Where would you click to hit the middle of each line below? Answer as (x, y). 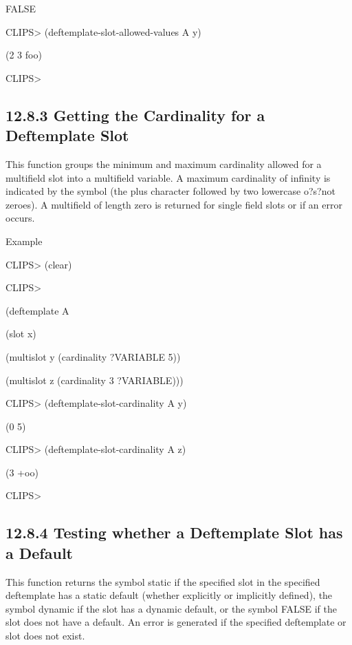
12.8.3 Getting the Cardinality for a (135, 115)
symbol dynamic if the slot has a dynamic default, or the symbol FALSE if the (172, 608)
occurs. (20, 218)
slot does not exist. (45, 636)
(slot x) (21, 334)
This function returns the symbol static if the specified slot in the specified (163, 581)
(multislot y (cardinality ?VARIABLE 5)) (93, 356)
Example (24, 241)
